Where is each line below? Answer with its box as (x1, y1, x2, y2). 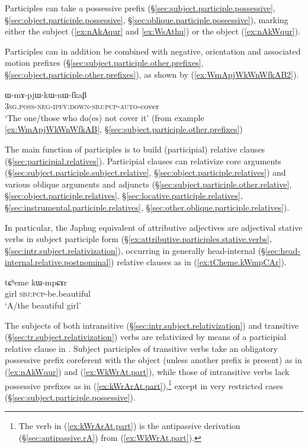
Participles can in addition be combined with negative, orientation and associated (5, 45, 301, 57)
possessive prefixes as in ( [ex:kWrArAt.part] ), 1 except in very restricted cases (5, 377, 284, 392)
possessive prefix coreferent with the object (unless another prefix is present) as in (5, 354, 302, 366)
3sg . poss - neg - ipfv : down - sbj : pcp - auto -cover (5, 100, 159, 112)
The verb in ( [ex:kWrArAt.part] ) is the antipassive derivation (18, 420, 240, 432)
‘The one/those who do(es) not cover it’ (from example (5, 111, 204, 123)
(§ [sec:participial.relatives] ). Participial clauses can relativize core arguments (5, 154, 281, 167)
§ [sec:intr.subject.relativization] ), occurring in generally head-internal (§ (5, 244, 265, 256)
